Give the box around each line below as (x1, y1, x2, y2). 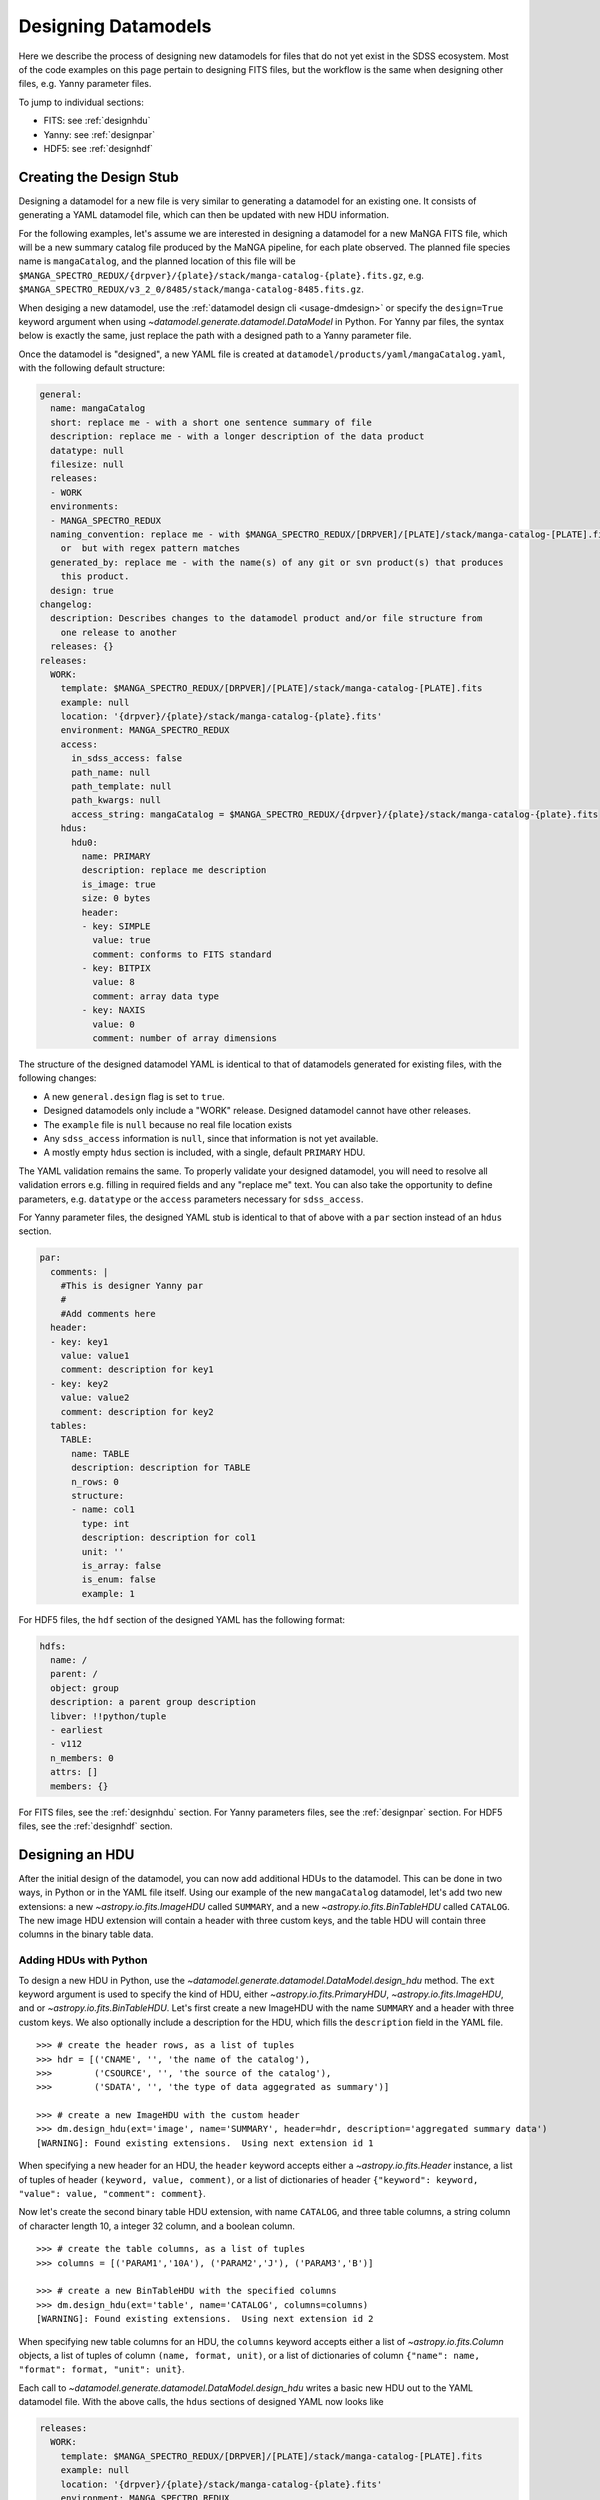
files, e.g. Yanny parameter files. (18, 78, 152, 90)
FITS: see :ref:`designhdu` (43, 115, 151, 127)
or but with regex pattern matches (60, 543, 240, 554)
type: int (81, 1518, 130, 1529)
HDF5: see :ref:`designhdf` (43, 142, 154, 154)
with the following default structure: (18, 362, 165, 374)
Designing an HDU (18, 1846, 135, 1863)
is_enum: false (81, 1574, 157, 1585)
